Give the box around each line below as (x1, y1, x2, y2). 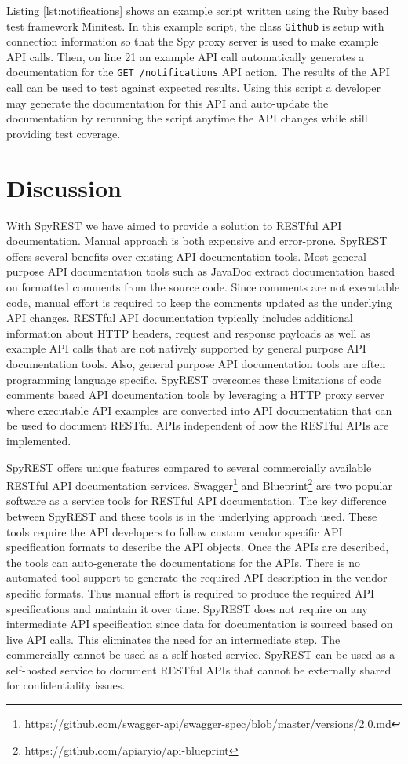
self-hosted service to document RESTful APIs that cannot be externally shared (6, 661, 392, 678)
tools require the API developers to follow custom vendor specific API (6, 523, 343, 539)
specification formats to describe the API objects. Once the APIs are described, (6, 539, 389, 555)
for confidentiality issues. (6, 677, 126, 693)
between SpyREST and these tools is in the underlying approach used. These (6, 507, 377, 524)
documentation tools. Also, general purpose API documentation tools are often (6, 355, 386, 371)
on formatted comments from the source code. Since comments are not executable (6, 278, 400, 294)
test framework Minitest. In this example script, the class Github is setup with (6, 17, 384, 34)
